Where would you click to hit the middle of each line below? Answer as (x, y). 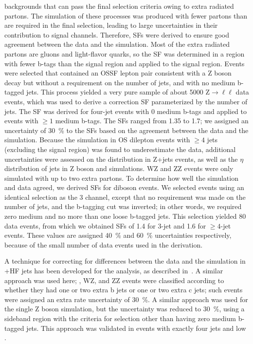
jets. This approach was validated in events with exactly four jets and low (136, 328)
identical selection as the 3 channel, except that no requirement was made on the (125, 197)
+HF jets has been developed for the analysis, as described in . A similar (114, 271)
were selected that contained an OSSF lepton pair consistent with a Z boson (118, 73)
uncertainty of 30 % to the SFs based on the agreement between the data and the (126, 130)
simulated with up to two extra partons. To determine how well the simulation (121, 178)
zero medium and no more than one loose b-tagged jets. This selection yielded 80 (125, 216)
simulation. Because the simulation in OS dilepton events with (97, 140)
